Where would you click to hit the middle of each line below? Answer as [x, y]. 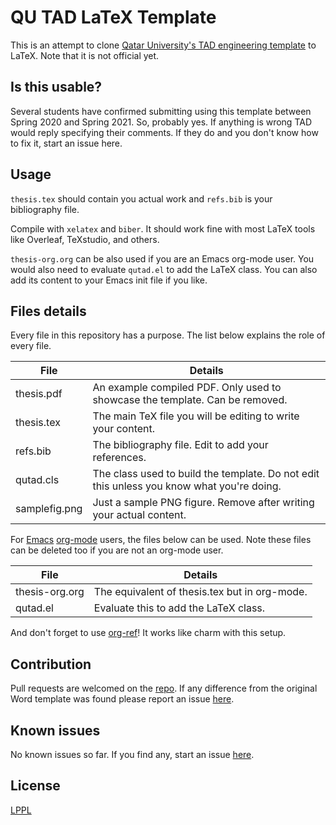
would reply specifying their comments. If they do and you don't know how [164, 132]
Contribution [51, 664]
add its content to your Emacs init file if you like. [109, 280]
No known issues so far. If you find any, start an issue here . [132, 754]
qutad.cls [37, 480]
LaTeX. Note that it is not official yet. [85, 55]
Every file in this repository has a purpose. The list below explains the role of [168, 335]
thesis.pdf [39, 394]
